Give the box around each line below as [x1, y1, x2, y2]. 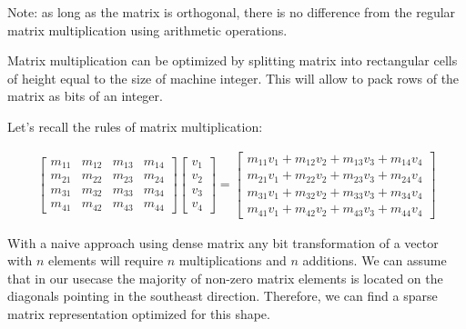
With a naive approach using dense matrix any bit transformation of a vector [7, 233, 439, 252]
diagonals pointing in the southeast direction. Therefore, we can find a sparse [7, 286, 438, 305]
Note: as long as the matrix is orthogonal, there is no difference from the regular [7, 3, 456, 21]
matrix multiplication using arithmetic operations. [7, 20, 288, 39]
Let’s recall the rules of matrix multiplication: [7, 116, 263, 135]
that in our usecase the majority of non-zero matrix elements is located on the [7, 268, 443, 287]
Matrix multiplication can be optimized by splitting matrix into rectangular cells [7, 51, 458, 70]
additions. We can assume [302, 251, 447, 270]
